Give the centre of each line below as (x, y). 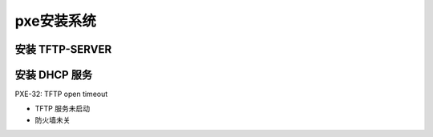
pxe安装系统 (55, 21)
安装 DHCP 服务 (53, 75)
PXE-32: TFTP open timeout (61, 94)
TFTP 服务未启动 (63, 109)
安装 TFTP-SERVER (63, 49)
